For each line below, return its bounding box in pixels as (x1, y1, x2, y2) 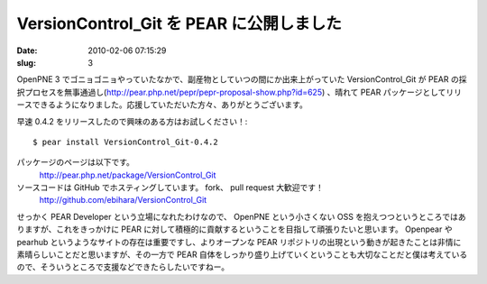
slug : (16, 57, 36, 68)
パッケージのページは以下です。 (16, 157, 135, 168)
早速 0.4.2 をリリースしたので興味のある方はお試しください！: (16, 115, 248, 126)
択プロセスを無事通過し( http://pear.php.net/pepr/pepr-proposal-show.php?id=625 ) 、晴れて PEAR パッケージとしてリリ (16, 87, 463, 97)
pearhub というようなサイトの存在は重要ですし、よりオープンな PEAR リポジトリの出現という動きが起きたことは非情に (16, 236, 462, 247)
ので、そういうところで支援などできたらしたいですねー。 (16, 261, 230, 272)
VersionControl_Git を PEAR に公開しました (16, 14, 343, 33)
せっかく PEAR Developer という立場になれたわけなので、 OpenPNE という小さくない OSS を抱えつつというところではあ (16, 211, 466, 222)
